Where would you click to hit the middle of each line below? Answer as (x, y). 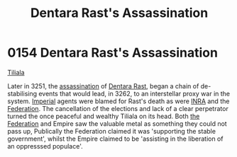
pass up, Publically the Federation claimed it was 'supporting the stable (112, 131)
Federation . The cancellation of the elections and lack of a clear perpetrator (118, 108)
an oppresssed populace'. (45, 146)
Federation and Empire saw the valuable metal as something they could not (117, 123)
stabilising (22, 93)
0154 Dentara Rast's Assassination (113, 53)
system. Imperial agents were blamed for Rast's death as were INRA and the (118, 101)
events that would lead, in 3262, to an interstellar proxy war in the (134, 93)
